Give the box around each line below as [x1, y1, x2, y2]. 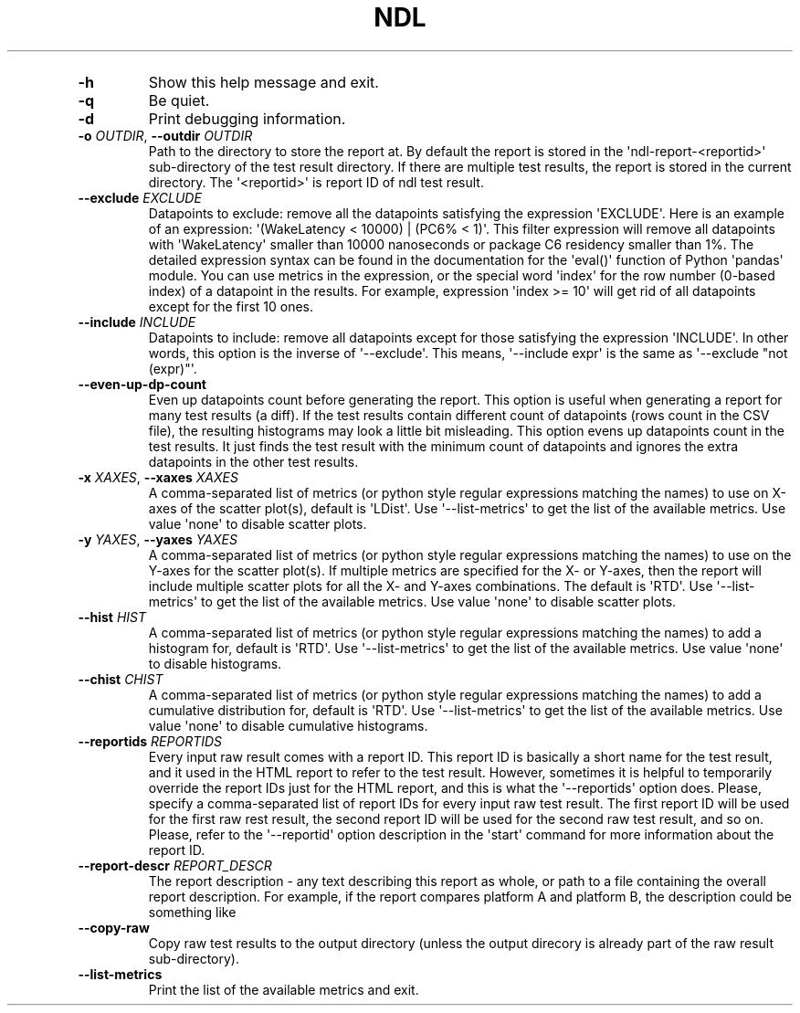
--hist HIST [78, 608, 147, 625]
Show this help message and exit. [148, 72, 379, 91]
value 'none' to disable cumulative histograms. [148, 717, 428, 733]
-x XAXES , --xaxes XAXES [78, 469, 238, 485]
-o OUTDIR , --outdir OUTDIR [78, 127, 253, 143]
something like [148, 903, 237, 920]
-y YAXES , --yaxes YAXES [78, 531, 237, 547]
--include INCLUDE [78, 313, 196, 330]
